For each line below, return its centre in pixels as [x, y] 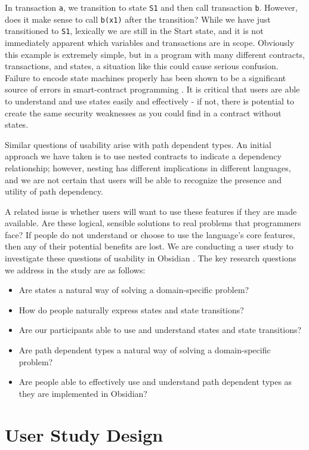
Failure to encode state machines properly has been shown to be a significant [146, 77]
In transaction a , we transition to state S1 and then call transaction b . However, [151, 7]
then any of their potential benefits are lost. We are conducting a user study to [149, 246]
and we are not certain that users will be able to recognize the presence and [143, 179]
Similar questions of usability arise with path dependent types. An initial [138, 144]
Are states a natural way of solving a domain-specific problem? [134, 290]
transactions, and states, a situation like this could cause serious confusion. [142, 66]
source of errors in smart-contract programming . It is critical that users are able [152, 89]
